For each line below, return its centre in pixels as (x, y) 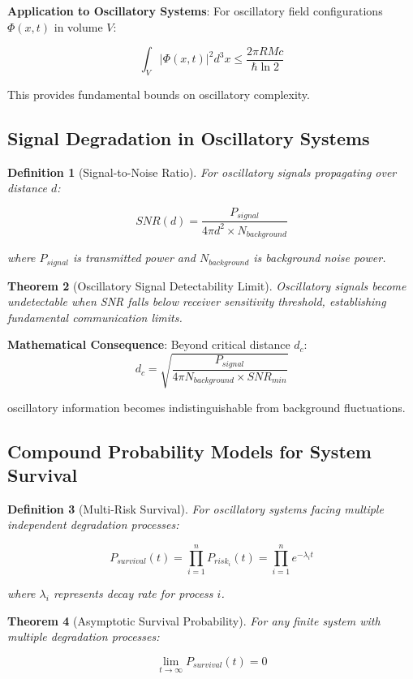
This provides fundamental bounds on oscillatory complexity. (159, 94)
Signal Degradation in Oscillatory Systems (189, 138)
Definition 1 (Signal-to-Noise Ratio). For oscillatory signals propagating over (202, 172)
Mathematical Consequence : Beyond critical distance (149, 344)
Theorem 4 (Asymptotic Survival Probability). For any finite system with (194, 620)
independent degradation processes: (93, 524)
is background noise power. (320, 258)
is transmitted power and (135, 258)
